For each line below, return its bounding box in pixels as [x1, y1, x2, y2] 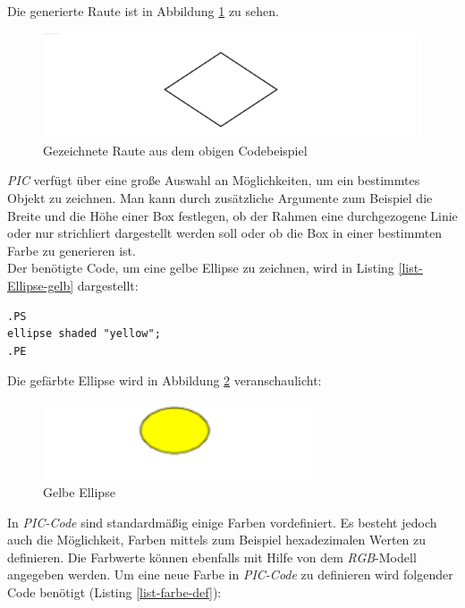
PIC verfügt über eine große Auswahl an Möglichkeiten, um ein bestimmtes [7, 171, 420, 190]
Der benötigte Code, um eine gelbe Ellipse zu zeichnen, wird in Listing [7, 258, 394, 277]
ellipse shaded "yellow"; [7, 327, 161, 341]
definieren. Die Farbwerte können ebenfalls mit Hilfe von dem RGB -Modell [7, 547, 417, 566]
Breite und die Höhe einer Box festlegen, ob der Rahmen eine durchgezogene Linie [7, 206, 458, 224]
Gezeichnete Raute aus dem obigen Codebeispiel [43, 140, 308, 159]
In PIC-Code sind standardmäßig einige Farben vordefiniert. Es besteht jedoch [7, 512, 437, 531]
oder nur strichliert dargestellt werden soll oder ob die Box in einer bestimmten [7, 224, 443, 242]
